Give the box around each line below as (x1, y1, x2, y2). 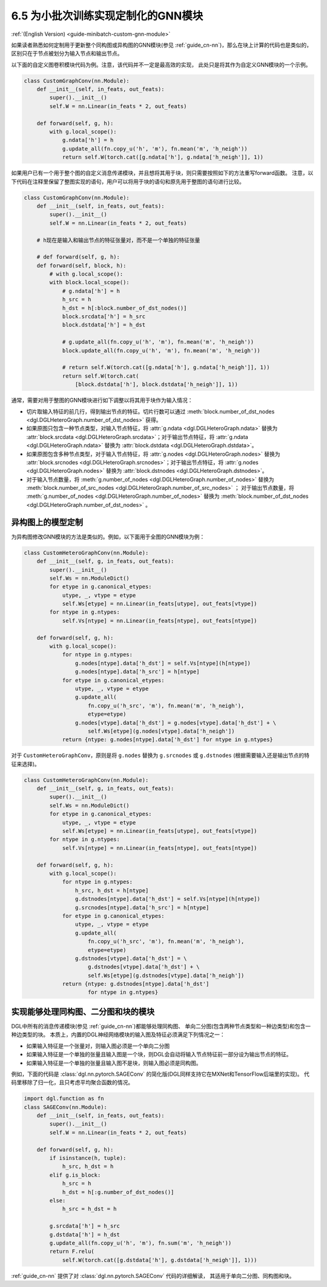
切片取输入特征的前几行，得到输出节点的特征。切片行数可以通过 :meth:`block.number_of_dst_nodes (26, 407, 275, 415)
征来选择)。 (11, 760, 41, 767)
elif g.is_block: (49, 1172, 101, 1178)
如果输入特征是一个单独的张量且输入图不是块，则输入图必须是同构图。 (26, 1059, 202, 1067)
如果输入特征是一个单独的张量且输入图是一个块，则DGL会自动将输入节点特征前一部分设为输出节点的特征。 (26, 1051, 292, 1058)
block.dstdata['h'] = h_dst (62, 322, 145, 328)
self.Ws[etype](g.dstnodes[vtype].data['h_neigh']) (88, 972, 245, 979)
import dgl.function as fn (24, 1095, 104, 1102)
